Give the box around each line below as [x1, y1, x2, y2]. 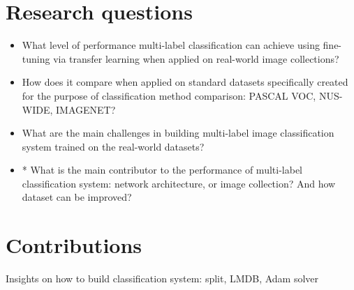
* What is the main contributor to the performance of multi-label [22, 162, 302, 177]
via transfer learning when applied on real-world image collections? [53, 51, 339, 66]
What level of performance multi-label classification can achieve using [22, 38, 320, 52]
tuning [22, 51, 50, 66]
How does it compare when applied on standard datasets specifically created [22, 75, 348, 89]
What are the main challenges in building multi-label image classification [22, 125, 334, 140]
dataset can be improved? [22, 190, 132, 204]
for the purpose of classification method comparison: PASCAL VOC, [22, 88, 316, 102]
